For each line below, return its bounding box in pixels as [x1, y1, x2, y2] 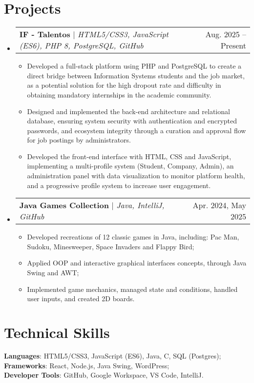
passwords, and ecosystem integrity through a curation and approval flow [27, 125, 246, 135]
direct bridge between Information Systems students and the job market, [27, 70, 245, 80]
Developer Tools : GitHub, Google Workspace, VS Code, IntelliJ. [4, 370, 204, 380]
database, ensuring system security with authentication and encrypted [27, 116, 237, 126]
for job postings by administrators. [27, 135, 131, 145]
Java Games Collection [19, 199, 109, 211]
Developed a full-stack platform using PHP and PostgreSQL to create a [27, 61, 242, 71]
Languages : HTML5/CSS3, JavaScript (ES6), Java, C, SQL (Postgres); [4, 350, 221, 360]
